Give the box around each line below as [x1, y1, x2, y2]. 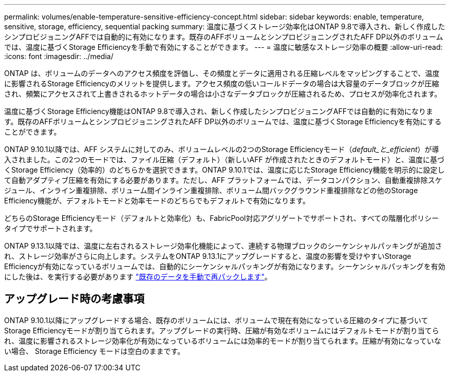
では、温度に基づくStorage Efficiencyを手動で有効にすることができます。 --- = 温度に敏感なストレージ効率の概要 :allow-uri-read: [4, 43, 443, 51]
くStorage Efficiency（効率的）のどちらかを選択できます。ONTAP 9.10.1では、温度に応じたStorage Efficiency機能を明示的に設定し [4, 165, 445, 174]
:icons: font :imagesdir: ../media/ [4, 52, 114, 61]
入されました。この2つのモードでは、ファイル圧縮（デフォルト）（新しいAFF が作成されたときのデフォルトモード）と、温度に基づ [4, 155, 445, 164]
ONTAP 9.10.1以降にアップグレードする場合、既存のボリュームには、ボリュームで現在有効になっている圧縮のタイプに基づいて [4, 315, 428, 325]
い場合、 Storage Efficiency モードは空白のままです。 [4, 346, 185, 355]
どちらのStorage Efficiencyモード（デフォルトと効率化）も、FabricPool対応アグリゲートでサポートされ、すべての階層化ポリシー [4, 214, 439, 222]
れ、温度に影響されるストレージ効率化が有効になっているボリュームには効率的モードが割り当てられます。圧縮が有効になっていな [4, 336, 441, 345]
